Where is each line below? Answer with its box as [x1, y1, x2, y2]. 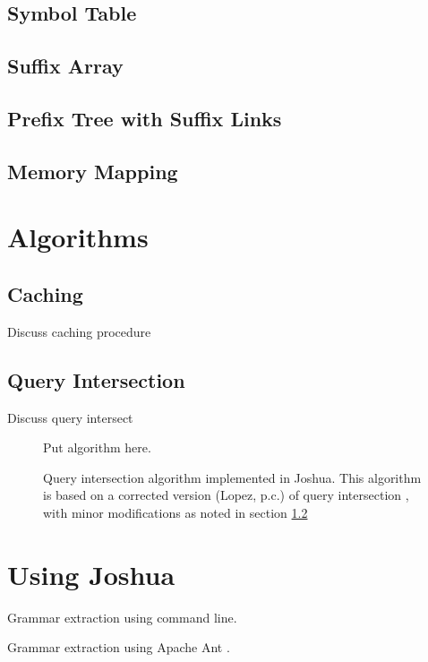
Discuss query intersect [7, 408, 133, 426]
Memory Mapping [7, 157, 178, 185]
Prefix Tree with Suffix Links [7, 104, 282, 132]
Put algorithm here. [43, 438, 151, 457]
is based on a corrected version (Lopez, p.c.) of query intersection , [43, 486, 409, 504]
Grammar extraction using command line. [7, 607, 237, 626]
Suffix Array [7, 52, 124, 80]
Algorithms [7, 219, 149, 255]
